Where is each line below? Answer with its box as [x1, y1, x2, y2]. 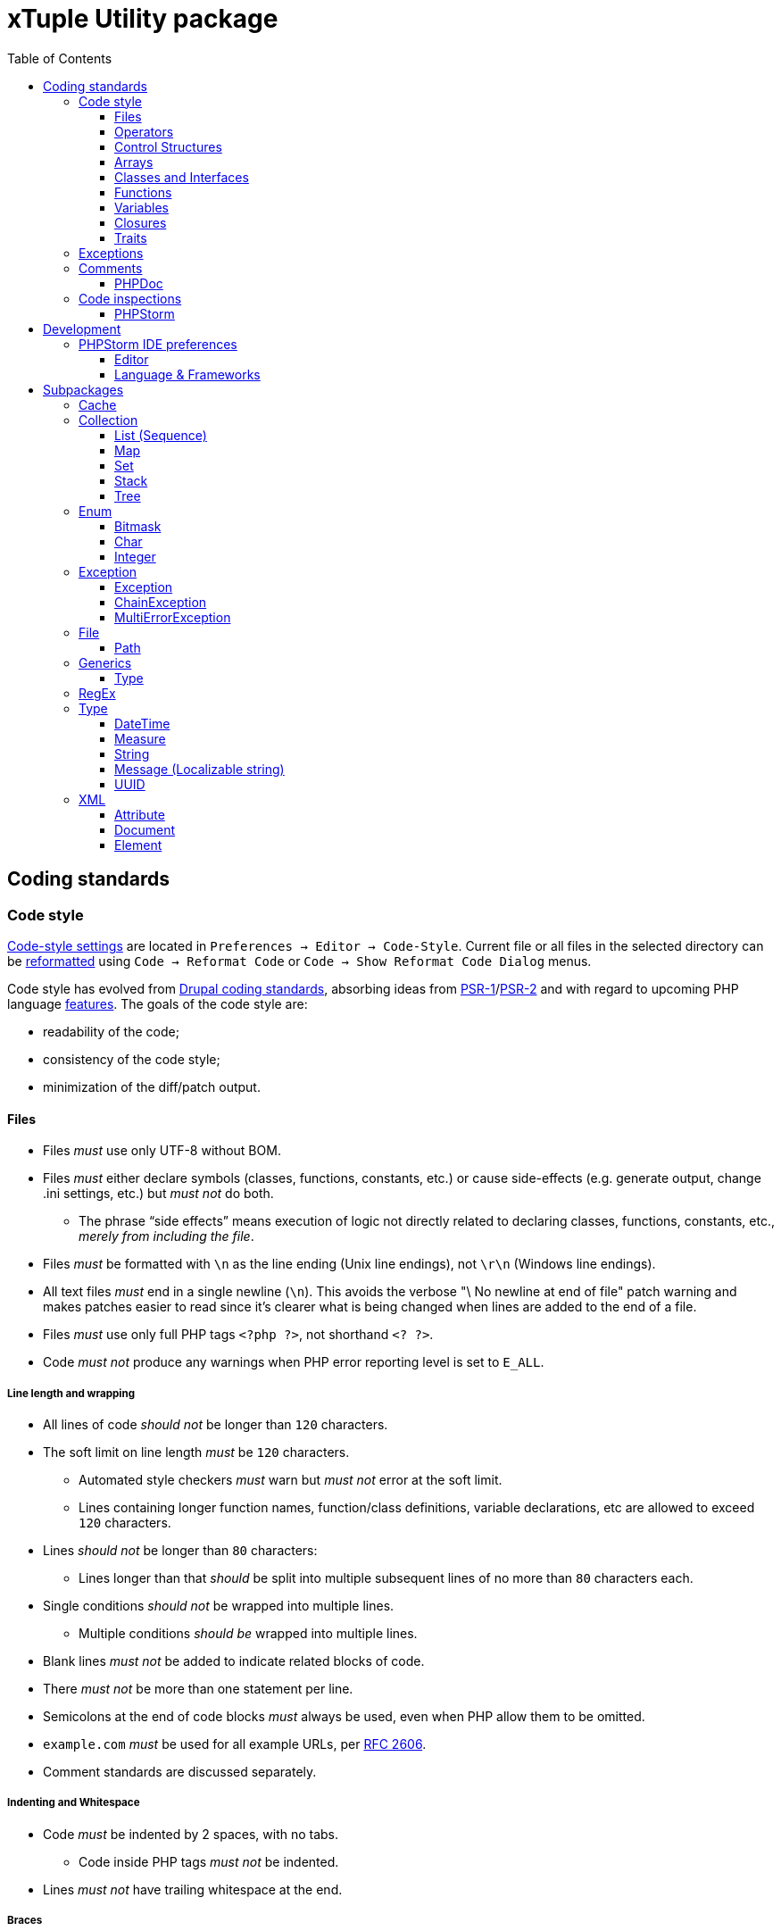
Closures [114, 214, 167, 230]
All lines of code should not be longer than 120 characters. [43, 1416, 388, 1432]
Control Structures [114, 138, 222, 154]
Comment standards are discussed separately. [43, 1763, 317, 1779]
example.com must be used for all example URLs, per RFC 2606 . [43, 1735, 427, 1752]
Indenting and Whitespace [7, 1796, 140, 1810]
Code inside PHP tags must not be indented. [79, 1853, 339, 1869]
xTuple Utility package [7, 4, 278, 34]
